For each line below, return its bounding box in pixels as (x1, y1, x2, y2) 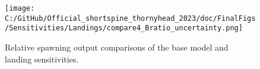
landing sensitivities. (5, 52, 79, 65)
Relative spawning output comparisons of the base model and (5, 40, 229, 53)
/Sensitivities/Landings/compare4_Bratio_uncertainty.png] (5, 24, 243, 33)
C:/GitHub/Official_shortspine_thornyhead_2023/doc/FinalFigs (5, 14, 256, 23)
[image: (5, 4, 35, 12)
